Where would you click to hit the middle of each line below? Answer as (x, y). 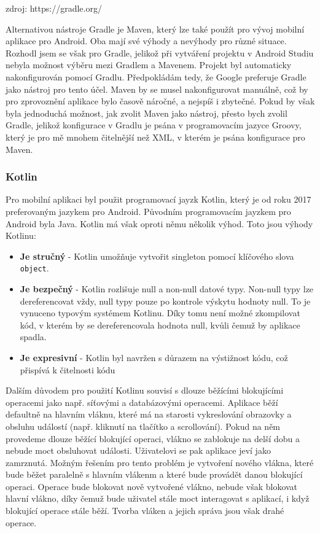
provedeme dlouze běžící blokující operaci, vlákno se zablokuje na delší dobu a (153, 438)
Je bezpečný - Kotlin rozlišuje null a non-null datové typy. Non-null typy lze (167, 288)
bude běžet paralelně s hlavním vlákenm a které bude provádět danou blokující (154, 474)
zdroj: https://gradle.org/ (54, 8)
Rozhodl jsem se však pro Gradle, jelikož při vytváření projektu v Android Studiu (160, 53)
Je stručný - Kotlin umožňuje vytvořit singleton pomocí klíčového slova (157, 256)
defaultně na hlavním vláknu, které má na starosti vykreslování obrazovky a (149, 414)
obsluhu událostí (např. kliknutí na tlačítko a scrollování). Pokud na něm (143, 426)
